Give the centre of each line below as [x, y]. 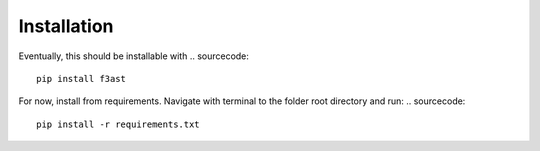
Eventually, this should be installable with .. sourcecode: [134, 56]
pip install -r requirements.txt [118, 124]
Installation [66, 26]
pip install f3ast [81, 78]
